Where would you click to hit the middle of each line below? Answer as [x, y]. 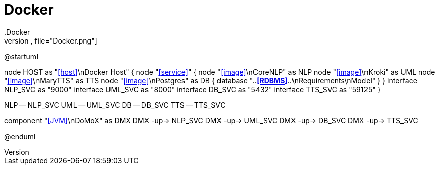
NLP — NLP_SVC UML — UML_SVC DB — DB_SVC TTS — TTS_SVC [115, 105]
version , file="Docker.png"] [51, 40]
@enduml [20, 136]
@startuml [21, 56]
